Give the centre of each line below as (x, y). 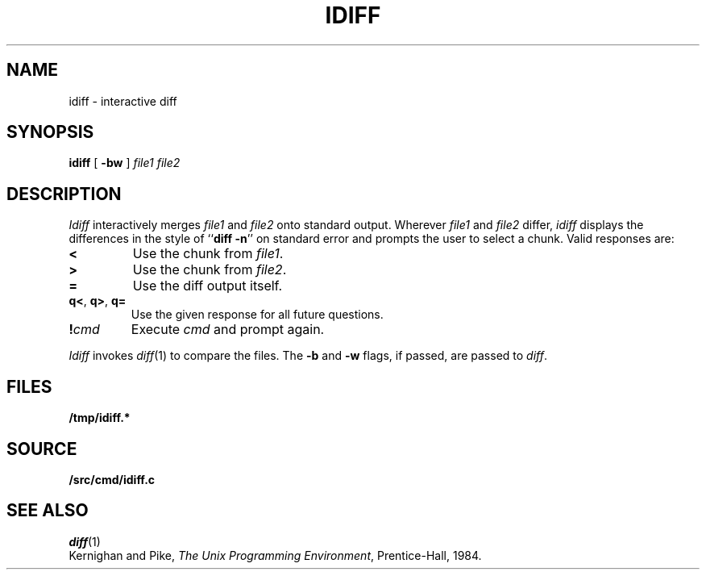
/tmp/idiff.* (100, 418)
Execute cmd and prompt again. (228, 330)
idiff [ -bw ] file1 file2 (125, 163)
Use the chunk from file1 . (208, 254)
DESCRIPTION (64, 194)
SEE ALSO (48, 511)
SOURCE (42, 449)
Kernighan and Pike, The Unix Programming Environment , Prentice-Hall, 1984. (275, 555)
